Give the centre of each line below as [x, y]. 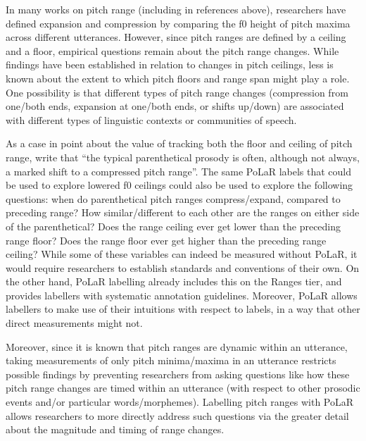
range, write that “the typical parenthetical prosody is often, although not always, [183, 157]
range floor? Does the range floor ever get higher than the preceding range [166, 240]
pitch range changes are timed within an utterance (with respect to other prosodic [183, 388]
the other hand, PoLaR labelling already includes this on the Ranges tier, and [174, 281]
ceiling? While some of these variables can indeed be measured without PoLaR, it [182, 254]
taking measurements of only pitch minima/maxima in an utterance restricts [171, 360]
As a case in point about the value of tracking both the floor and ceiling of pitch [179, 143]
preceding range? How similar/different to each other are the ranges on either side [183, 212]
